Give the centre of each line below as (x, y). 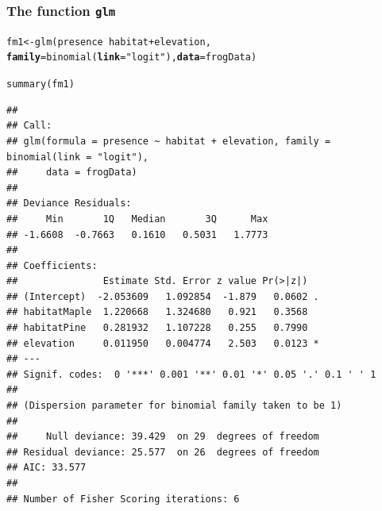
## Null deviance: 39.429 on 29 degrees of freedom (163, 437)
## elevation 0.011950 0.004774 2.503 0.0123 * (163, 343)
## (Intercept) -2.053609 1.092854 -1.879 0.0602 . (163, 296)
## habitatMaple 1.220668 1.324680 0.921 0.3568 (157, 312)
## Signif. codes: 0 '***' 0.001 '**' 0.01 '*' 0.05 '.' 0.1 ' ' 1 (191, 374)
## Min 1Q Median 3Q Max (137, 219)
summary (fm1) (41, 85)
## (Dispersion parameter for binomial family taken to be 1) (174, 406)
